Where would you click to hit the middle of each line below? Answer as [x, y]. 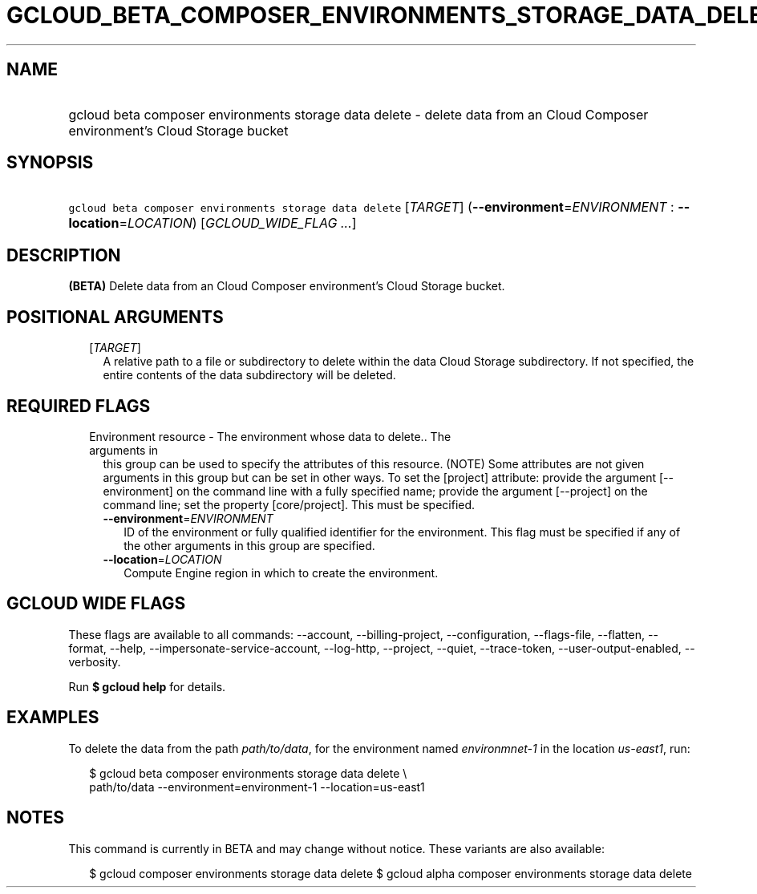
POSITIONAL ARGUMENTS [115, 317]
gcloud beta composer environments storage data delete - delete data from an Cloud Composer [358, 114]
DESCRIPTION [64, 255]
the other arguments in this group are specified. [249, 545]
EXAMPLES [53, 718]
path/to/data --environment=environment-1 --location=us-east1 [257, 787]
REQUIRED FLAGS [79, 406]
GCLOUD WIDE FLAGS [96, 604]
